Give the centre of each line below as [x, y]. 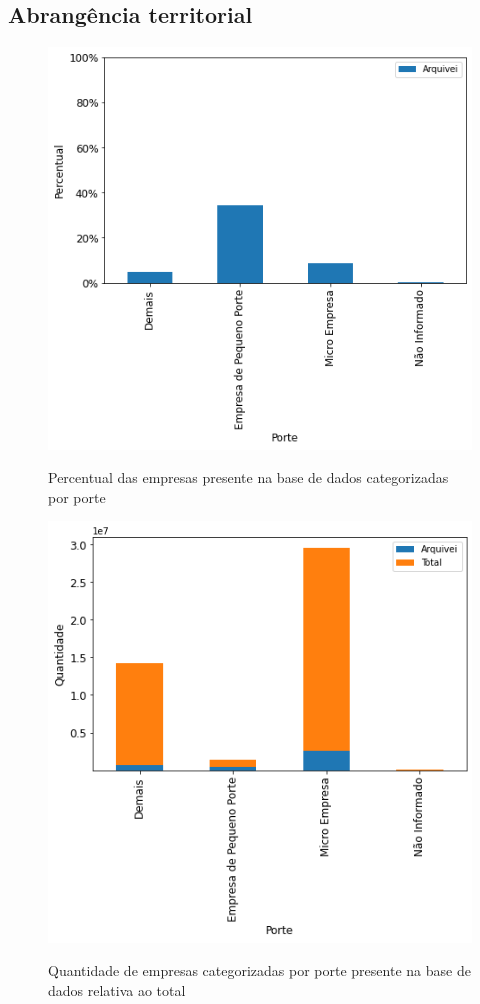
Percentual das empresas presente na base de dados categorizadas [248, 477]
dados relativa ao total [117, 989]
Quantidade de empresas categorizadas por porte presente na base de [259, 970]
